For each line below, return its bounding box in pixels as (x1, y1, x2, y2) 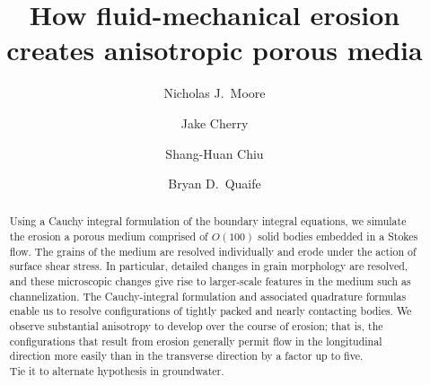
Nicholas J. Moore (163, 83, 266, 102)
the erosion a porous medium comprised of (9, 229, 208, 244)
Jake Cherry (180, 113, 249, 132)
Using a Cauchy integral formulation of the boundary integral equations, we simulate (9, 214, 407, 229)
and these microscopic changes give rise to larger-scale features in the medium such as (9, 274, 411, 289)
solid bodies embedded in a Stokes (258, 229, 418, 244)
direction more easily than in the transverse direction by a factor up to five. (9, 348, 364, 363)
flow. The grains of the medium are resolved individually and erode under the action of (9, 243, 417, 258)
